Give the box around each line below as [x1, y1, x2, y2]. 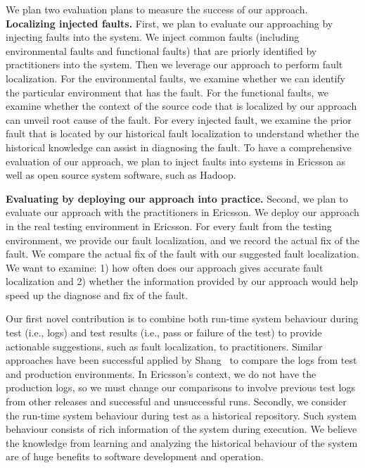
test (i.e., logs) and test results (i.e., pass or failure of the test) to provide [6, 325, 322, 340]
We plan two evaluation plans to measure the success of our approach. [6, 2, 308, 16]
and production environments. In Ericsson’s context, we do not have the [6, 366, 316, 381]
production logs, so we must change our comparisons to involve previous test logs [6, 380, 355, 395]
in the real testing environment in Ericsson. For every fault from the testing [6, 218, 332, 233]
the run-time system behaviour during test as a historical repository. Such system [6, 407, 357, 422]
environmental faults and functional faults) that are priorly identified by [6, 43, 317, 58]
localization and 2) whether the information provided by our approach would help [6, 274, 359, 289]
